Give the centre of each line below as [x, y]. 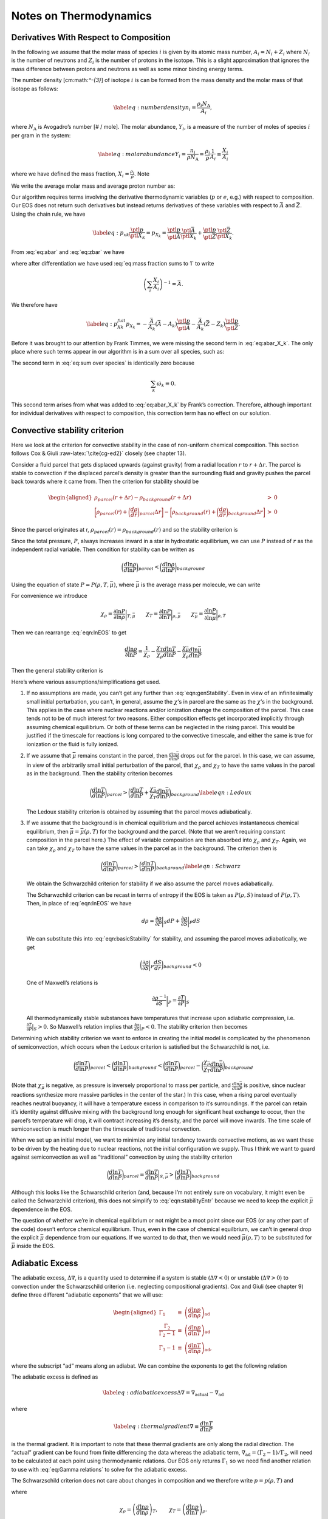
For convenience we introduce [49, 596]
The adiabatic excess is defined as [55, 1377]
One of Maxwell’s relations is [62, 982]
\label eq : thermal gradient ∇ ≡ [156, 1426]
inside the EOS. [36, 1246]
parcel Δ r [150, 512]
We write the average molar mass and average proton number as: [93, 186]
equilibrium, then [48, 831]
